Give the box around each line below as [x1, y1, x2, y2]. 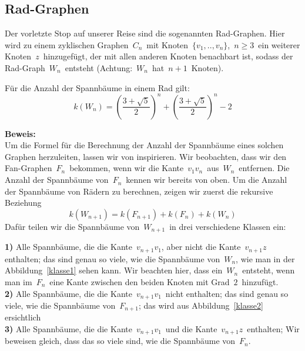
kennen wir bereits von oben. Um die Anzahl [126, 173, 287, 186]
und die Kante [165, 323, 217, 335]
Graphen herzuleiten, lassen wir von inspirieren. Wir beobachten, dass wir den [5, 150, 287, 162]
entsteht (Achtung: [65, 61, 133, 73]
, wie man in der [236, 252, 295, 265]
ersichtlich [5, 311, 41, 323]
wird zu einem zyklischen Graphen [5, 38, 129, 51]
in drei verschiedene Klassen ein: [169, 220, 286, 232]
